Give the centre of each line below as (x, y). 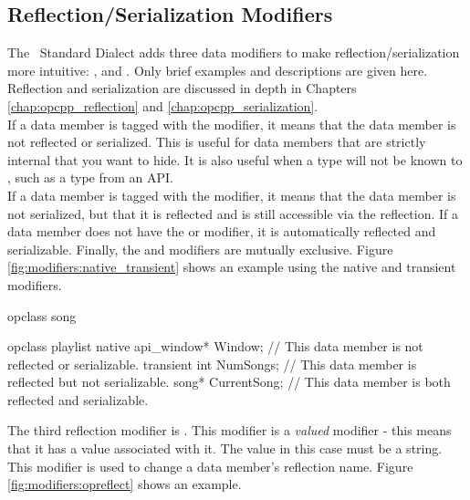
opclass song (42, 315)
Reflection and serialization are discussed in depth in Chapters (182, 88)
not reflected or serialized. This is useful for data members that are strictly (217, 142)
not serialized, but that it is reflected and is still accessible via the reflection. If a (233, 213)
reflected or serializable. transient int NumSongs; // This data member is (212, 364)
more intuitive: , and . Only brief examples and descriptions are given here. (218, 70)
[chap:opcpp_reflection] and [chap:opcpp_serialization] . (163, 105)
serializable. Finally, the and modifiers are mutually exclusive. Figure (200, 249)
